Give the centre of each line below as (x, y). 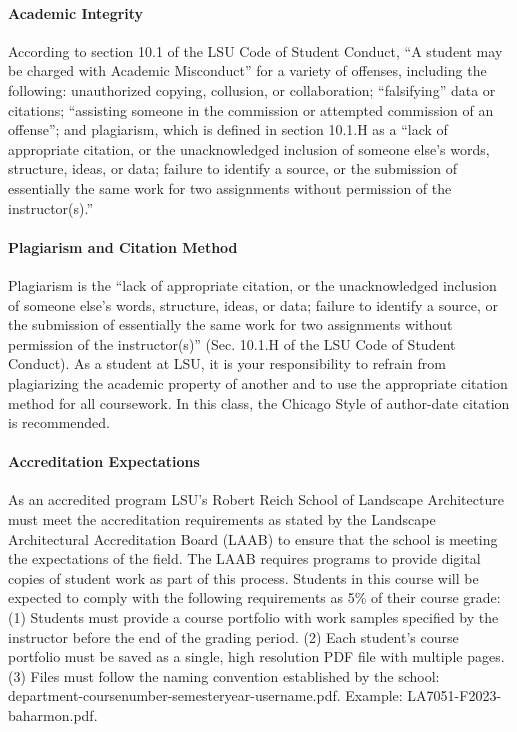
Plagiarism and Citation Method (123, 246)
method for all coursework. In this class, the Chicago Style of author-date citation (259, 402)
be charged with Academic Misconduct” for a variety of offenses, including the (247, 70)
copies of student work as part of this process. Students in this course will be (243, 577)
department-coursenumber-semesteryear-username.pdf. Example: (205, 695)
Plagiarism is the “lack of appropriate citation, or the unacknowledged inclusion (252, 284)
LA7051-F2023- (454, 695)
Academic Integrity (76, 12)
